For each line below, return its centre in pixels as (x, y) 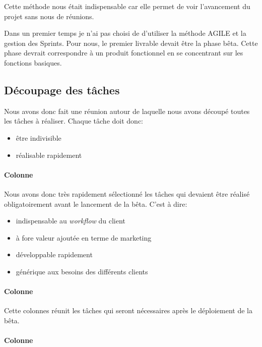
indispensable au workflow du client (71, 221)
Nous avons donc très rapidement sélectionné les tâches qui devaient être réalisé (127, 193)
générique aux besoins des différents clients (82, 271)
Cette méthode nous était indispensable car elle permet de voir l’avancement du (127, 6)
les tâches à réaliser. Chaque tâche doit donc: (74, 121)
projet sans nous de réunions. (49, 16)
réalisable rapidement (49, 155)
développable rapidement (54, 254)
